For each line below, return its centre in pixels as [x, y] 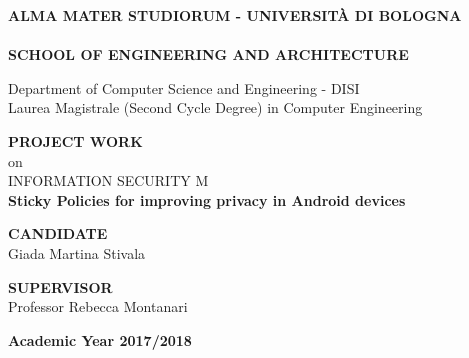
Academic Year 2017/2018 [100, 339]
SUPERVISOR [60, 286]
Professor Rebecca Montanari [98, 306]
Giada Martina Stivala [77, 252]
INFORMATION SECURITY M [108, 180]
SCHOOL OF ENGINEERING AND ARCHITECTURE [208, 54]
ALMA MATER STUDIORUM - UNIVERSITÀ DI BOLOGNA [235, 15]
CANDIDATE [58, 233]
